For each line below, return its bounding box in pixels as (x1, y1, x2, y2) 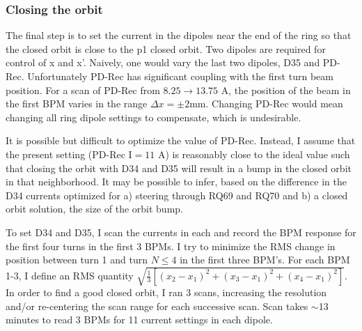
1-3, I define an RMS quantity (6, 268, 134, 282)
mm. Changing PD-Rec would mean (189, 96, 343, 111)
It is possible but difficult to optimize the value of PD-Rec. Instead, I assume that (6, 133, 356, 148)
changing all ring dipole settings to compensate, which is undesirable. (6, 109, 301, 124)
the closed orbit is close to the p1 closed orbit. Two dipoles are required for (6, 41, 326, 56)
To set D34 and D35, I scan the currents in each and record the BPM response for (6, 224, 356, 239)
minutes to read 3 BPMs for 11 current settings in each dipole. (6, 312, 273, 327)
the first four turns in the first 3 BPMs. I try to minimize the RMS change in (6, 238, 336, 253)
